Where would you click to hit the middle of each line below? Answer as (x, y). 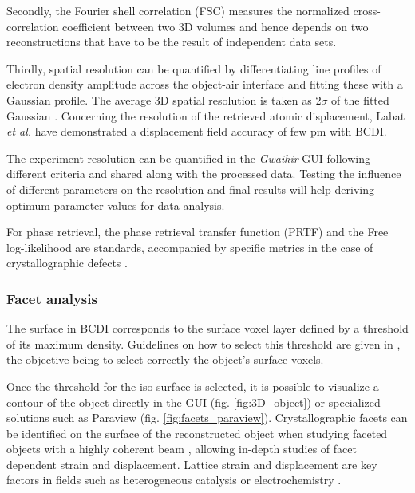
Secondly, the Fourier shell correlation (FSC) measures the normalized (178, 10)
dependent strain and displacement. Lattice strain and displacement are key (192, 464)
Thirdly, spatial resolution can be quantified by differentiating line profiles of (194, 68)
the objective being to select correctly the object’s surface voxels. (165, 359)
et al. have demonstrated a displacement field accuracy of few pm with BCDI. (197, 131)
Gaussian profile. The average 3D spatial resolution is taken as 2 (164, 99)
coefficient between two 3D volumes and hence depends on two (215, 26)
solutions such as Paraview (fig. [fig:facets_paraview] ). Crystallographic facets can (207, 418)
